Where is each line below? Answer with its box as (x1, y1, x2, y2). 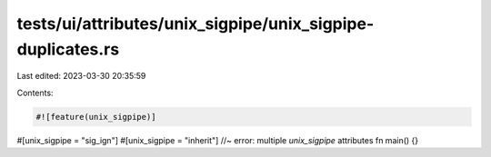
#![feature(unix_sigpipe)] (35, 112, 156, 122)
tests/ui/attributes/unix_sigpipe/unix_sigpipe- (16, 14, 375, 34)
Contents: (16, 87, 54, 98)
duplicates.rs (16, 39, 120, 59)
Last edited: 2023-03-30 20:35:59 (16, 71, 146, 82)
